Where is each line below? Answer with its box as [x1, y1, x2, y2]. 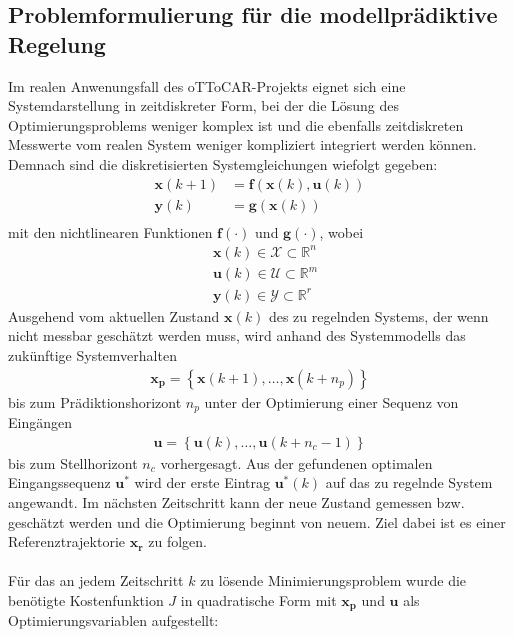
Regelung [8, 28, 106, 59]
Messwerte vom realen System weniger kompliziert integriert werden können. [8, 134, 477, 155]
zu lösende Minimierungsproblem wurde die [200, 570, 467, 591]
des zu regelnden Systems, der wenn [268, 305, 489, 326]
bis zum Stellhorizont [8, 452, 138, 473]
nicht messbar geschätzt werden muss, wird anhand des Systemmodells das [8, 325, 466, 346]
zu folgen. [148, 531, 207, 552]
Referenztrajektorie [8, 531, 125, 552]
